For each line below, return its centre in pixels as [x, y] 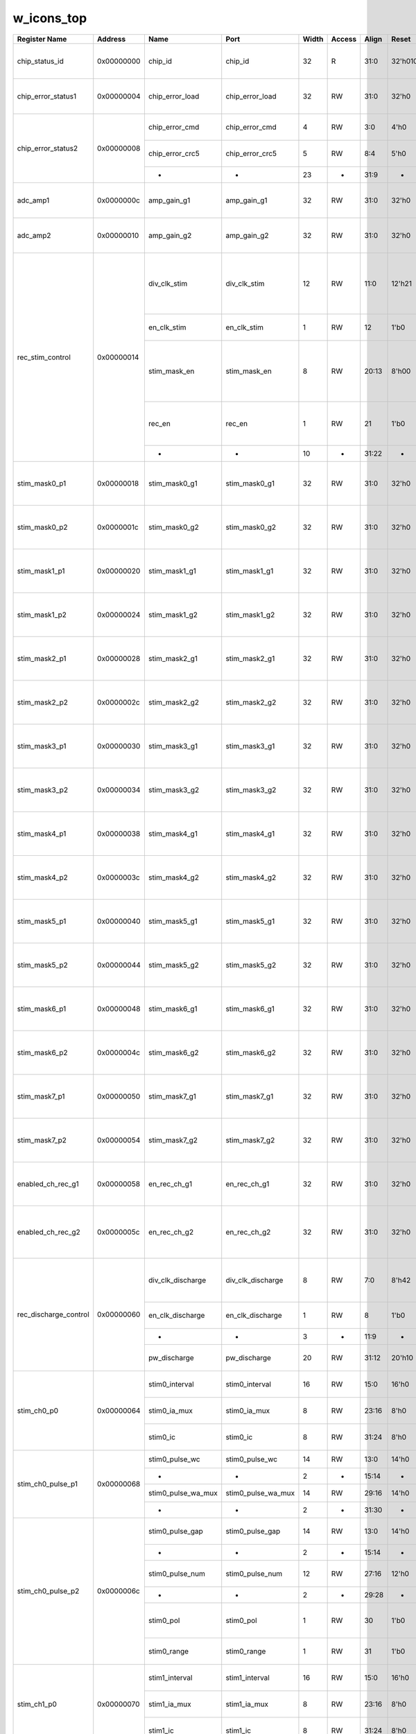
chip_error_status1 [46, 96]
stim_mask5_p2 [43, 965]
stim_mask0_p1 [42, 483]
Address [112, 39]
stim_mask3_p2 [43, 789]
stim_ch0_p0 [38, 1410]
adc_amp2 [34, 235]
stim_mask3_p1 [42, 746]
